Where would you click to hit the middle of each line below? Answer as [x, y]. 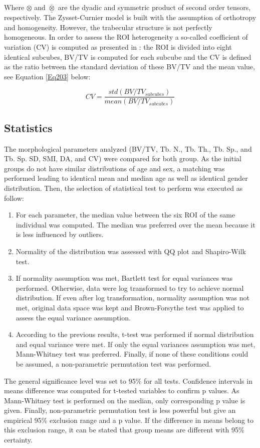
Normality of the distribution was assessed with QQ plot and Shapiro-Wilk [131, 251]
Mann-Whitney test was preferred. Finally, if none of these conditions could [132, 354]
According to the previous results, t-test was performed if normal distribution [135, 334]
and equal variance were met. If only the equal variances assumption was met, [136, 344]
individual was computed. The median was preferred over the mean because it [136, 224]
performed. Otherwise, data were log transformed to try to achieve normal [130, 288]
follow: [14, 198]
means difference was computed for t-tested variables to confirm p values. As [122, 390]
